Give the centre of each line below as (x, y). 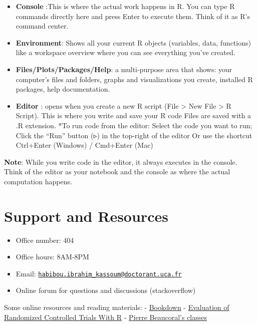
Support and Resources (86, 216)
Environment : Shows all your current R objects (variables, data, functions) (133, 42)
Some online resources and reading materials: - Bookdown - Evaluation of (117, 307)
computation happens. (38, 181)
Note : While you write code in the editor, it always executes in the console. (121, 161)
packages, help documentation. (63, 89)
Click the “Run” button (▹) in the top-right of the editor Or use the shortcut (134, 135)
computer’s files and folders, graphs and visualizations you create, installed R (134, 79)
